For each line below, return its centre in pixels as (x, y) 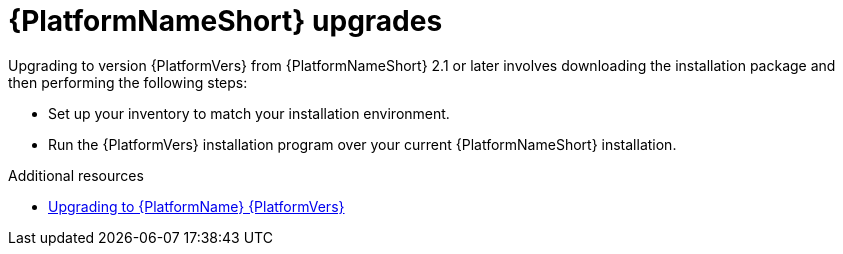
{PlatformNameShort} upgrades (225, 21)
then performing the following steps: (128, 82)
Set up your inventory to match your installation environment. (249, 113)
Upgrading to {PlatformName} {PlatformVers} (196, 206)
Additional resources (76, 175)
